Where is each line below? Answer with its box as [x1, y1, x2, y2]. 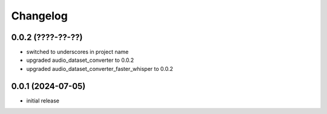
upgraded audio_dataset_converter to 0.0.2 [26, 56, 134, 64]
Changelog [11, 9, 68, 22]
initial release [26, 97, 60, 104]
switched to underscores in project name [26, 49, 129, 56]
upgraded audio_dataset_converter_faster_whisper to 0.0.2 [26, 65, 174, 72]
